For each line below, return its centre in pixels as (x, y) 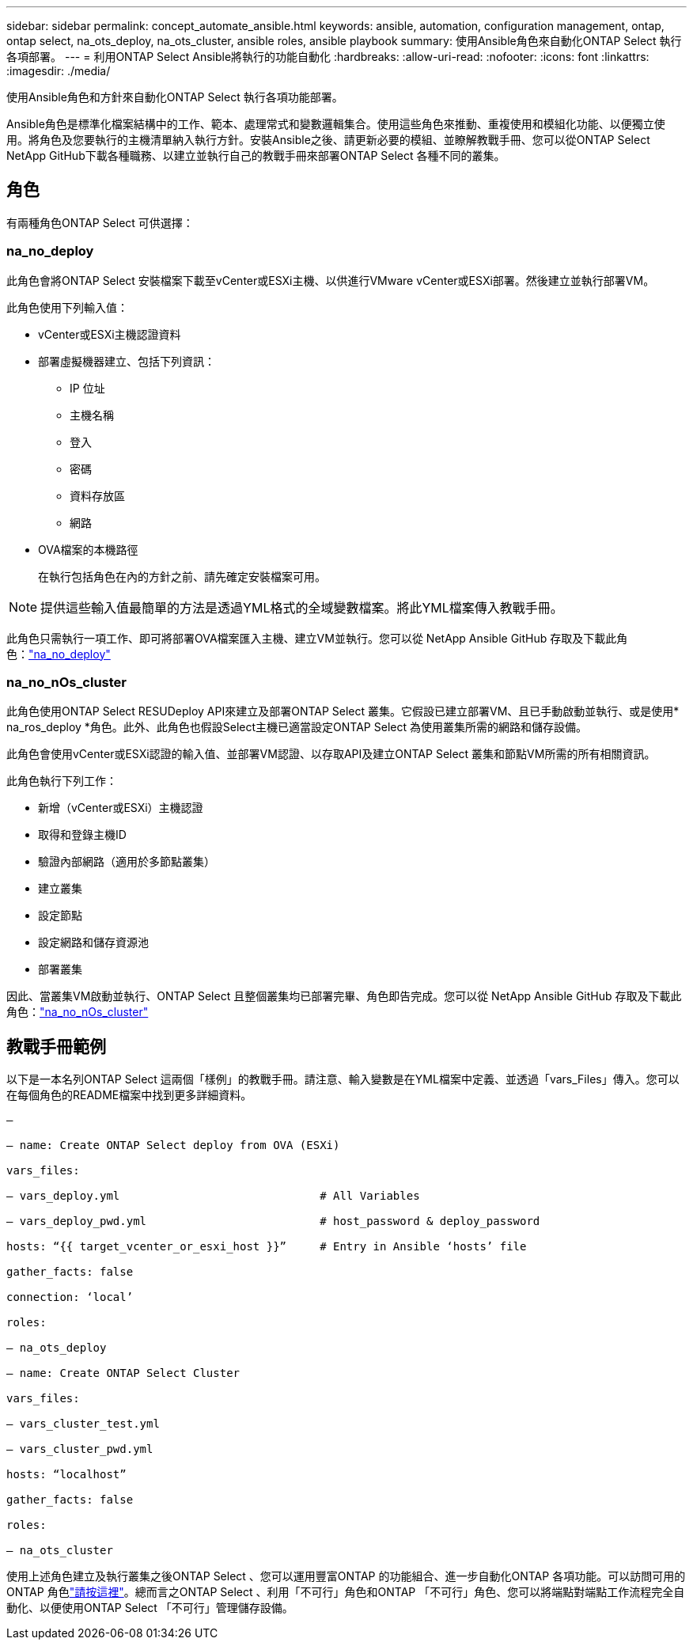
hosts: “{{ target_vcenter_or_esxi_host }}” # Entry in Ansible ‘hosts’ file (267, 1247)
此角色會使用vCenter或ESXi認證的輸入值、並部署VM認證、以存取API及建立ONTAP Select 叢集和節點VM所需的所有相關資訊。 (331, 754)
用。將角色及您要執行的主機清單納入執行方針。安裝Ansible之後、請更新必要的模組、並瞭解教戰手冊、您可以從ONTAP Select (328, 140)
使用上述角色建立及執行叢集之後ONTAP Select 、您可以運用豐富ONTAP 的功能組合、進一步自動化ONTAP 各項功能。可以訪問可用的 (346, 1576)
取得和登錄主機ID (82, 835)
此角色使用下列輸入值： (67, 307)
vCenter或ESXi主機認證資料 (110, 334)
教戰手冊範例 (56, 1046)
